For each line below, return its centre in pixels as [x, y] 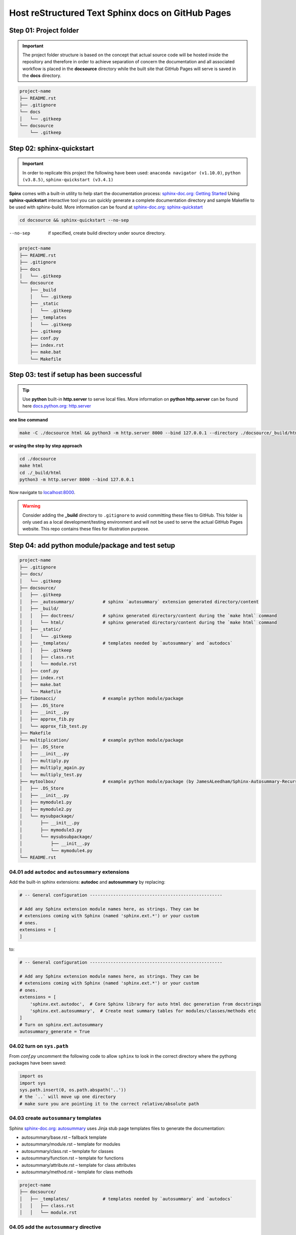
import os [31, 1076]
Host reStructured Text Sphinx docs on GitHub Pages [120, 13]
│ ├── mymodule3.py [51, 830]
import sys [33, 1083]
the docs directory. [42, 76]
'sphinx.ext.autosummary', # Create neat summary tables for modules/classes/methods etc [143, 1011]
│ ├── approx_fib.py [47, 719]
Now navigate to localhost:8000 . [42, 492]
